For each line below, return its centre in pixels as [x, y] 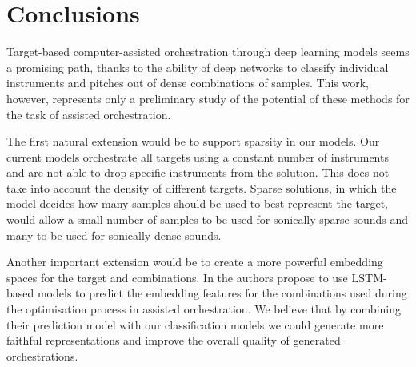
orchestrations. [42, 355]
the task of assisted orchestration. [89, 114]
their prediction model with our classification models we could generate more [195, 324]
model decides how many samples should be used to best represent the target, [197, 203]
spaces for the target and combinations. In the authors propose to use [177, 277]
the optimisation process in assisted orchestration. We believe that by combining [204, 309]
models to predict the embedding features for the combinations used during [222, 293]
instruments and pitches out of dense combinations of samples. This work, [188, 83]
